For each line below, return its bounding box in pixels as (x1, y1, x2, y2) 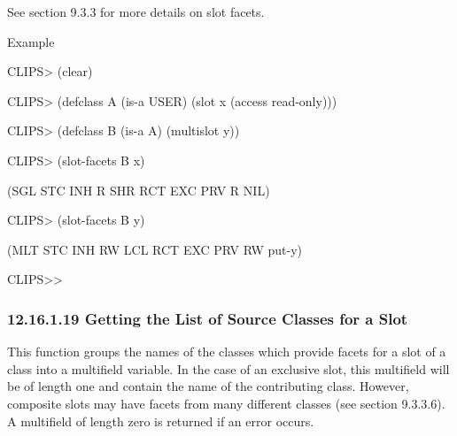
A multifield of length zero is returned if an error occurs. (7, 411, 314, 430)
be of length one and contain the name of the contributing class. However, (7, 377, 409, 395)
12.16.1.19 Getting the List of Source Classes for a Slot (7, 307, 408, 329)
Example (7, 32, 55, 50)
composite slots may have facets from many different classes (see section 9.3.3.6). (7, 394, 445, 412)
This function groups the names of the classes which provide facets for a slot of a (7, 342, 446, 361)
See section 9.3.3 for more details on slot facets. (7, 3, 265, 20)
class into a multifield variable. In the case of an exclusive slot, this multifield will (7, 359, 450, 378)
